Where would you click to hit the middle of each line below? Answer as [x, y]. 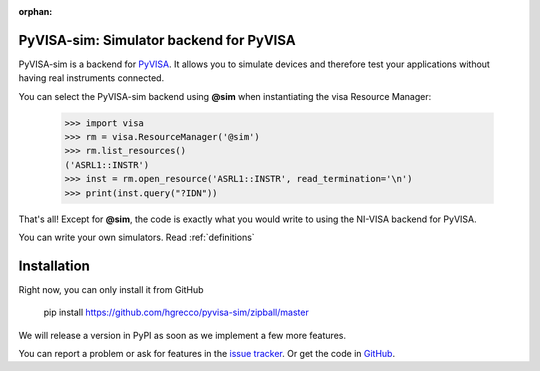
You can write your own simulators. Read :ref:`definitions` [136, 237]
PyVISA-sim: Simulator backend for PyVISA [157, 40]
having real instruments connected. [91, 78]
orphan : [35, 11]
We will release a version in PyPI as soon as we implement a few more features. [182, 335]
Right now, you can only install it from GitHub [111, 289]
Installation [54, 265]
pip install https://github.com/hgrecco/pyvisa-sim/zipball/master [176, 312]
